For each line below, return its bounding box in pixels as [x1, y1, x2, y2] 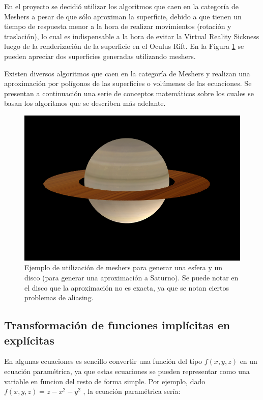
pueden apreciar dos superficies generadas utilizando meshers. [4, 50, 196, 61]
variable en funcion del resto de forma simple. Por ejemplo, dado [4, 376, 206, 386]
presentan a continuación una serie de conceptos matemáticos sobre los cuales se [4, 88, 254, 98]
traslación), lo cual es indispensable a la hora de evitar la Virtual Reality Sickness [4, 31, 259, 41]
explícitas [4, 332, 54, 348]
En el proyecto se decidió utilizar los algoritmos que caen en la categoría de [4, 1, 239, 11]
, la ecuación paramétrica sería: [83, 386, 181, 396]
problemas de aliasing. [24, 292, 94, 303]
